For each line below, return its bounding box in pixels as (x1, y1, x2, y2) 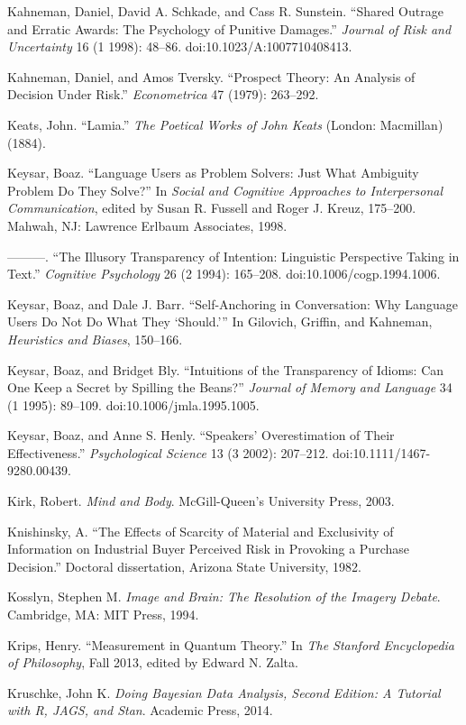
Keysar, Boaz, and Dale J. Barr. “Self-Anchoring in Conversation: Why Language (7, 294, 458, 313)
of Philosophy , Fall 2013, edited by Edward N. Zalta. (7, 653, 298, 672)
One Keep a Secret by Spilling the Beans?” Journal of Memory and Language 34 (7, 378, 452, 397)
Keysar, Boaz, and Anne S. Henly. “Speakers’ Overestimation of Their (7, 426, 395, 445)
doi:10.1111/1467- (333, 443, 431, 462)
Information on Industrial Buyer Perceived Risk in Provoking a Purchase (7, 539, 409, 558)
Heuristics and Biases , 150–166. (7, 329, 183, 348)
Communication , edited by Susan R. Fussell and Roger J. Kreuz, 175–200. (7, 198, 416, 217)
